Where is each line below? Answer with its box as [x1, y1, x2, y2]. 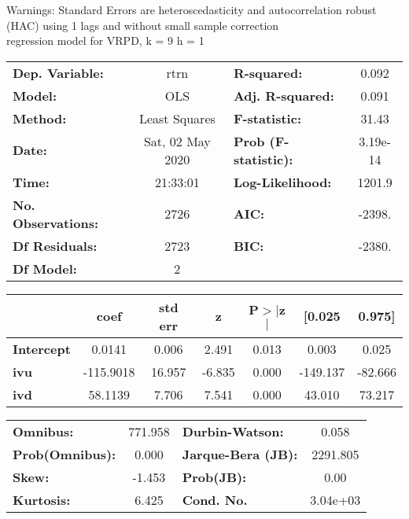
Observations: [13, 213, 99, 232]
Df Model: [13, 259, 77, 278]
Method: [13, 109, 67, 127]
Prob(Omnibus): [13, 444, 116, 463]
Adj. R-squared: [233, 86, 334, 105]
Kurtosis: [13, 490, 71, 509]
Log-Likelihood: [233, 172, 332, 191]
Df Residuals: [13, 236, 98, 255]
